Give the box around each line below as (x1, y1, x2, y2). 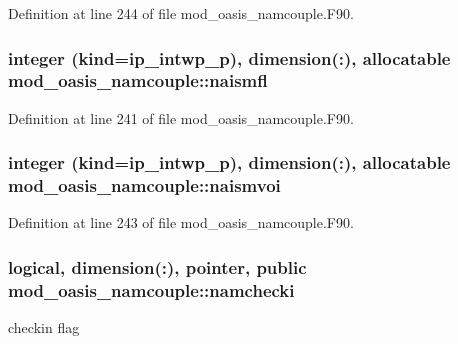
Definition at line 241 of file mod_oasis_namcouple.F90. (8, 107, 354, 128)
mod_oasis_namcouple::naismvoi (8, 173, 281, 198)
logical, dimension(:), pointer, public (8, 254, 307, 279)
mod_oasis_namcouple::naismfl (8, 68, 268, 93)
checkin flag (8, 317, 80, 338)
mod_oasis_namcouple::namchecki (8, 277, 295, 302)
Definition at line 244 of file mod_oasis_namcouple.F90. (8, 3, 354, 23)
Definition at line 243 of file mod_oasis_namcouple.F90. (8, 212, 354, 233)
